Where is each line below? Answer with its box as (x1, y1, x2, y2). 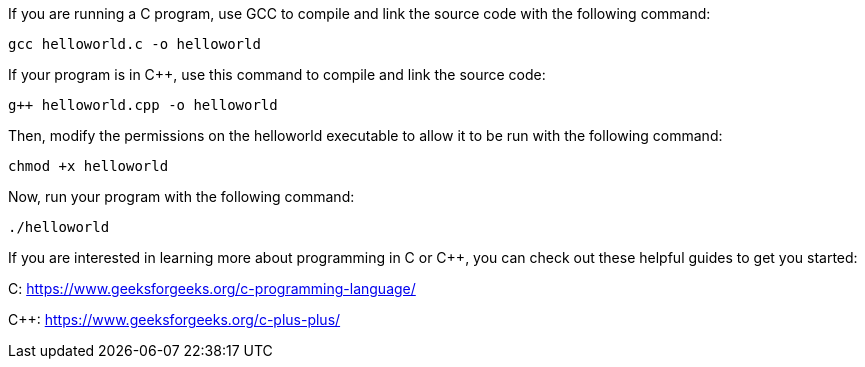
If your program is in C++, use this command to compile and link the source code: (8, 66, 546, 83)
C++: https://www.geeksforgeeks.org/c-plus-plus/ (8, 311, 341, 328)
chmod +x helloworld (8, 158, 169, 174)
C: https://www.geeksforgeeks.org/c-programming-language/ (8, 280, 416, 297)
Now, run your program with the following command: (8, 188, 355, 205)
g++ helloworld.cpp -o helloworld (8, 97, 278, 113)
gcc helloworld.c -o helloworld (8, 36, 261, 52)
